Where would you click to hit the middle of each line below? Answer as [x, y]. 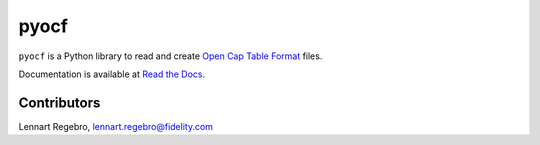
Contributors [59, 102]
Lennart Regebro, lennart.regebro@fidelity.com [116, 126]
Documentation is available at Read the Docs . [112, 74]
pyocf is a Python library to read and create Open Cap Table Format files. [170, 56]
